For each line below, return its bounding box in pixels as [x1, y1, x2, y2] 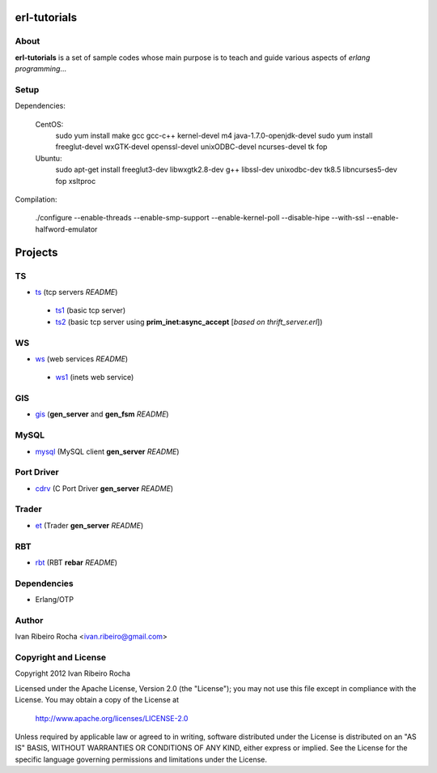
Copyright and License [15, 652, 107, 664]
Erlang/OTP [35, 595, 74, 604]
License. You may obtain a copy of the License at [15, 695, 180, 705]
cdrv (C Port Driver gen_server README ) [35, 483, 174, 493]
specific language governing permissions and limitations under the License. [15, 754, 267, 764]
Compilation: [15, 194, 57, 204]
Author [15, 614, 44, 626]
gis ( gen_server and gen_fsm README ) [35, 409, 169, 419]
